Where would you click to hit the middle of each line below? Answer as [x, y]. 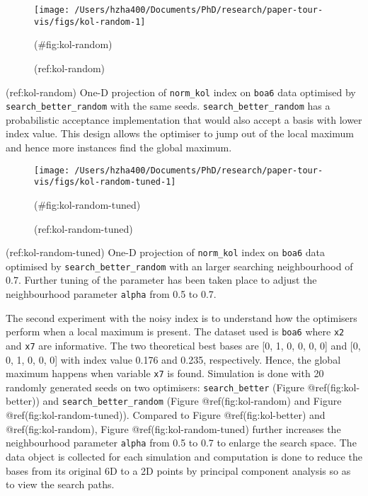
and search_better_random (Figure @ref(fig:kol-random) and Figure [192, 401]
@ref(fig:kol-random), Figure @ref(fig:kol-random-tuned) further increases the [173, 428]
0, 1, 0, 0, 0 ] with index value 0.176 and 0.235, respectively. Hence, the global [173, 359]
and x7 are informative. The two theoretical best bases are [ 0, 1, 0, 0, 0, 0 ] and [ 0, [183, 345]
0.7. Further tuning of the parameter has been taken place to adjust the [161, 280]
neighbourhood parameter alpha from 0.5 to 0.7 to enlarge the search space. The [181, 443]
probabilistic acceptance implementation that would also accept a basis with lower [184, 119]
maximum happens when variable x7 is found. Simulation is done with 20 [165, 373]
